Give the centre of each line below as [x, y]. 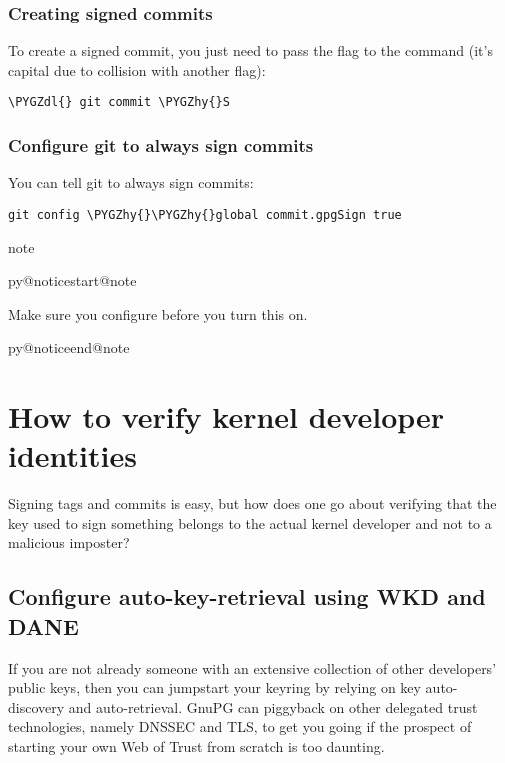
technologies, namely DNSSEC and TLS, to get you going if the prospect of [240, 726]
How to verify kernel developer [226, 416]
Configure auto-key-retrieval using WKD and [247, 596]
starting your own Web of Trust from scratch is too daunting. [196, 745]
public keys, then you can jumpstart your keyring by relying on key [214, 687]
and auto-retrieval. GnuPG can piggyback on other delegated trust [273, 706]
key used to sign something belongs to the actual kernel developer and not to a [250, 522]
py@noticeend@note [69, 347]
